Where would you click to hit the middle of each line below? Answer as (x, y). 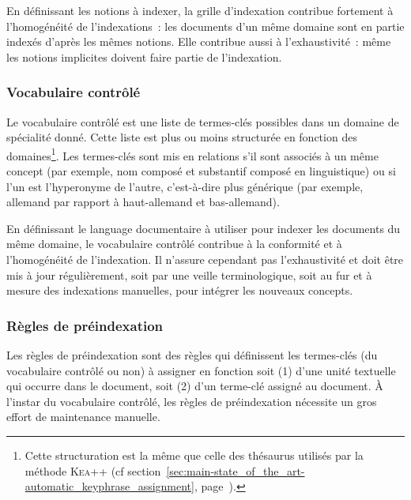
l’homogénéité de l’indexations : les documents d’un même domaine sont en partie (205, 26)
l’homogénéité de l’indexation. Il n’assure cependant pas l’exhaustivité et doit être (205, 259)
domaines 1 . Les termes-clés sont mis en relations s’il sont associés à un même (192, 154)
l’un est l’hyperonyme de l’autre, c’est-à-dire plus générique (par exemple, (185, 186)
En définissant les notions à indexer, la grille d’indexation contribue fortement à (200, 10)
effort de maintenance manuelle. (83, 417)
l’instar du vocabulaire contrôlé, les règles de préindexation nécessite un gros (192, 401)
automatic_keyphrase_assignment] (109, 486)
